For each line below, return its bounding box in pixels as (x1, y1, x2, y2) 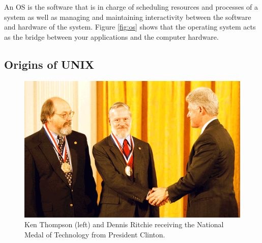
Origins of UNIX (4, 56, 94, 72)
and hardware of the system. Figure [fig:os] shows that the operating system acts (4, 21, 256, 32)
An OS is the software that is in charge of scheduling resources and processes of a (4, 2, 258, 12)
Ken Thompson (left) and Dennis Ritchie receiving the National (24, 219, 224, 230)
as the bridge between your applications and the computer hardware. (4, 31, 219, 42)
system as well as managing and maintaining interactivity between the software (4, 11, 251, 22)
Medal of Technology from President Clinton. (24, 229, 165, 239)
